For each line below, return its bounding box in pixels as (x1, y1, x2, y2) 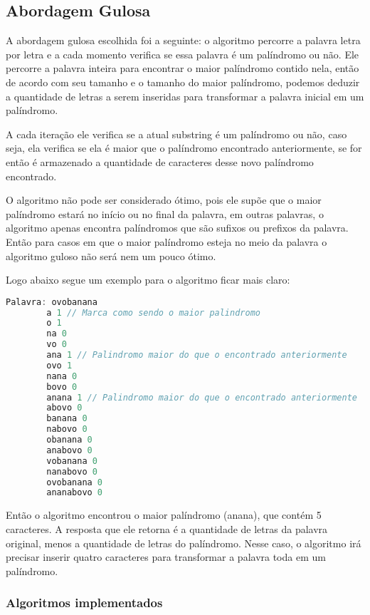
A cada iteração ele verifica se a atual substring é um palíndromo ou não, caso (6, 126, 347, 141)
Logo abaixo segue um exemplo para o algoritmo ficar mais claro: (6, 272, 290, 287)
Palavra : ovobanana (6, 296, 97, 307)
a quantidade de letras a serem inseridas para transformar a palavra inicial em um (6, 88, 364, 103)
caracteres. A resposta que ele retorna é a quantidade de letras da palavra (6, 521, 328, 536)
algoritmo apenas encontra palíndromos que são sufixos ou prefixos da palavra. (6, 220, 349, 235)
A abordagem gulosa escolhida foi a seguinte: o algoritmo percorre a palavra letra (6, 33, 361, 48)
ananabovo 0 (46, 487, 103, 498)
